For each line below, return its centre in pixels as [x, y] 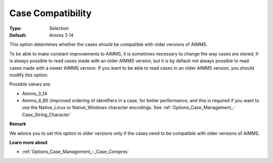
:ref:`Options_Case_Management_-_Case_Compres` [75, 152]
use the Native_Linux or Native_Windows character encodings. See [92, 107]
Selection [59, 28]
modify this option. [29, 75]
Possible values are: [30, 84]
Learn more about [29, 143]
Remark [18, 124]
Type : [16, 28]
